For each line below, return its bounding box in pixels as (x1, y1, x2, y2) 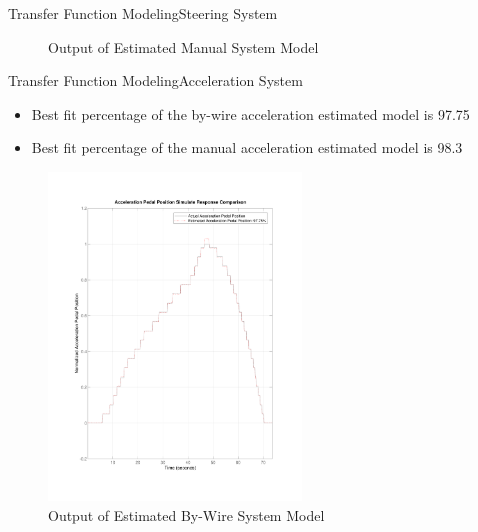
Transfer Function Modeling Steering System (8, 3, 278, 23)
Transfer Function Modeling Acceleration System (8, 70, 303, 91)
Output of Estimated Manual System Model (48, 36, 319, 57)
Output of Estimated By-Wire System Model (48, 504, 325, 525)
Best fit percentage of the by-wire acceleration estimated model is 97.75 (31, 103, 470, 124)
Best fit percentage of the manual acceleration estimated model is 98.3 (31, 137, 463, 158)
